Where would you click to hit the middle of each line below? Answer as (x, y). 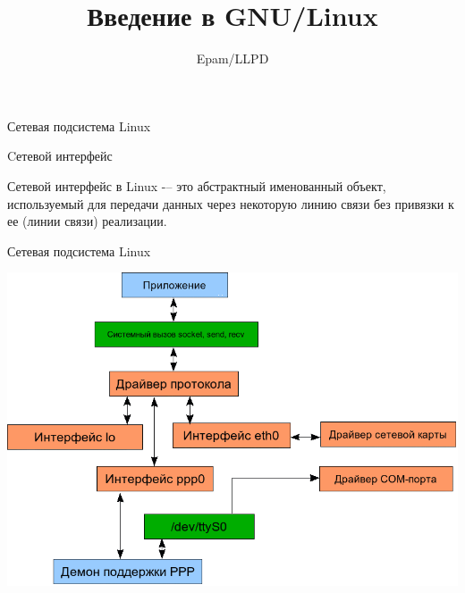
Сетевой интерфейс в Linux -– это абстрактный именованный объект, (197, 185)
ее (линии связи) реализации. (87, 221)
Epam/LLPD (232, 58)
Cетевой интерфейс (60, 156)
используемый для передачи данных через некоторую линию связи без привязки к (231, 203)
